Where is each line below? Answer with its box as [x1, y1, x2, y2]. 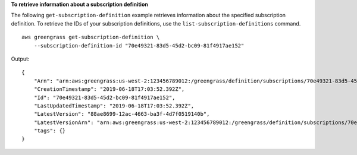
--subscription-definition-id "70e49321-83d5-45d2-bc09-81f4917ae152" [33, 42, 245, 49]
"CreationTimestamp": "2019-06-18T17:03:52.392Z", [33, 86, 185, 93]
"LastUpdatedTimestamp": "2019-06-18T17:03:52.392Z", [33, 102, 195, 109]
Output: [11, 55, 30, 62]
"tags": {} [33, 128, 66, 134]
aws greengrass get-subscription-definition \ [21, 34, 160, 41]
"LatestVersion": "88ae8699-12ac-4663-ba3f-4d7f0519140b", [33, 110, 210, 118]
